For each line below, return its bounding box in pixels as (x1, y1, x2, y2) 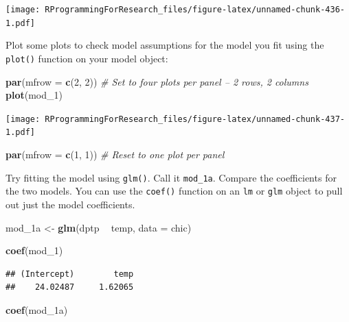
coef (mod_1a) (5, 302, 68, 317)
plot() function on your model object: (5, 51, 168, 65)
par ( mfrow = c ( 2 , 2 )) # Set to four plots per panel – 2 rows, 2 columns (5, 74, 308, 88)
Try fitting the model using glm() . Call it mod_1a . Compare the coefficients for (5, 170, 337, 184)
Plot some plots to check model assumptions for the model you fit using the (5, 38, 324, 52)
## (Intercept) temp (5, 269, 134, 279)
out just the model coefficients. (5, 197, 135, 211)
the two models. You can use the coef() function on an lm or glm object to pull (5, 184, 343, 198)
